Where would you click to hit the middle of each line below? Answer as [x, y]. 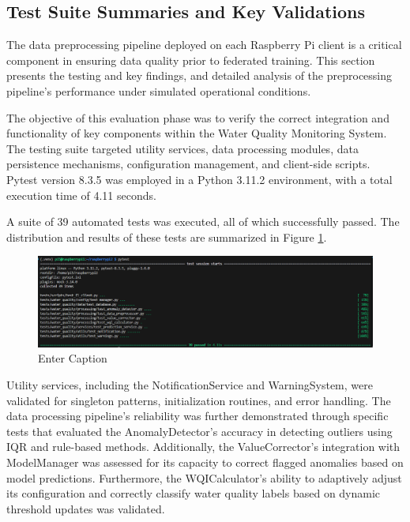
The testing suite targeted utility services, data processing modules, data [182, 148]
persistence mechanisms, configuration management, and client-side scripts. [188, 164]
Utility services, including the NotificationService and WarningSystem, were [190, 385]
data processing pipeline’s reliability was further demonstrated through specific [197, 416]
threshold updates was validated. [86, 508]
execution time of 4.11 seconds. [81, 195]
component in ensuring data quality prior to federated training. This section [191, 60]
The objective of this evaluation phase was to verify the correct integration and [198, 117]
